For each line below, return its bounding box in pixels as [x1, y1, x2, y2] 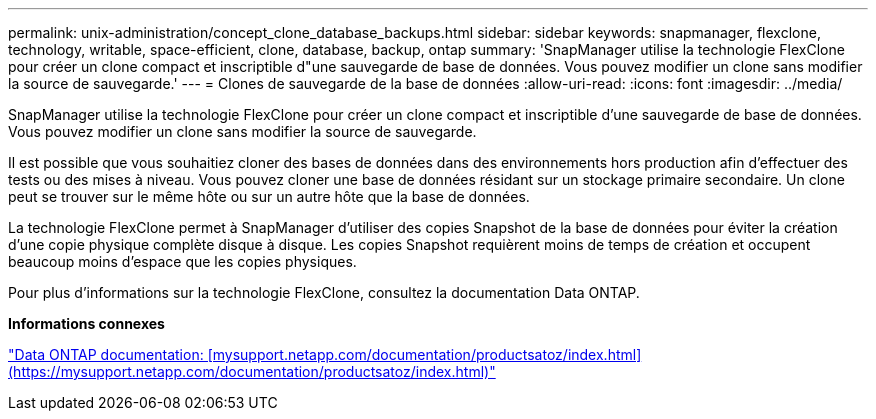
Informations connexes [8, 315, 165, 332]
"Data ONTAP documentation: [8, 346, 204, 363]
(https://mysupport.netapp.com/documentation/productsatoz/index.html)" [8, 363, 496, 380]
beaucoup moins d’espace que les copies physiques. [8, 253, 357, 270]
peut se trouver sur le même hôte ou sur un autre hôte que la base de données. [8, 188, 530, 205]
